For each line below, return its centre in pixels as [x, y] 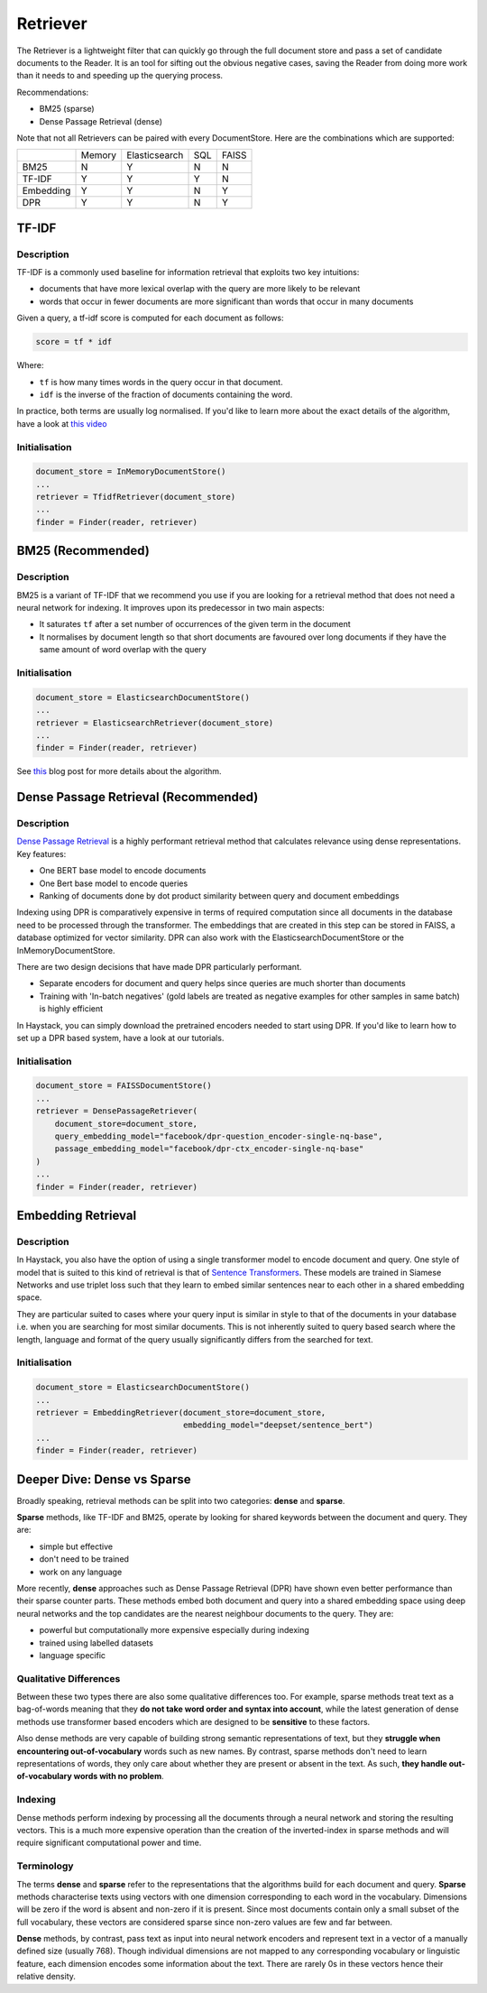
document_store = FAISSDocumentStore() [124, 1086]
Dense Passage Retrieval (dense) [101, 121]
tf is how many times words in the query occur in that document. [161, 382]
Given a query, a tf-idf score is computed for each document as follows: [150, 318]
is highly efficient [71, 1009]
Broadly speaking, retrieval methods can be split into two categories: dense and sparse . [181, 1500]
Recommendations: [53, 92]
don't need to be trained [84, 1559]
